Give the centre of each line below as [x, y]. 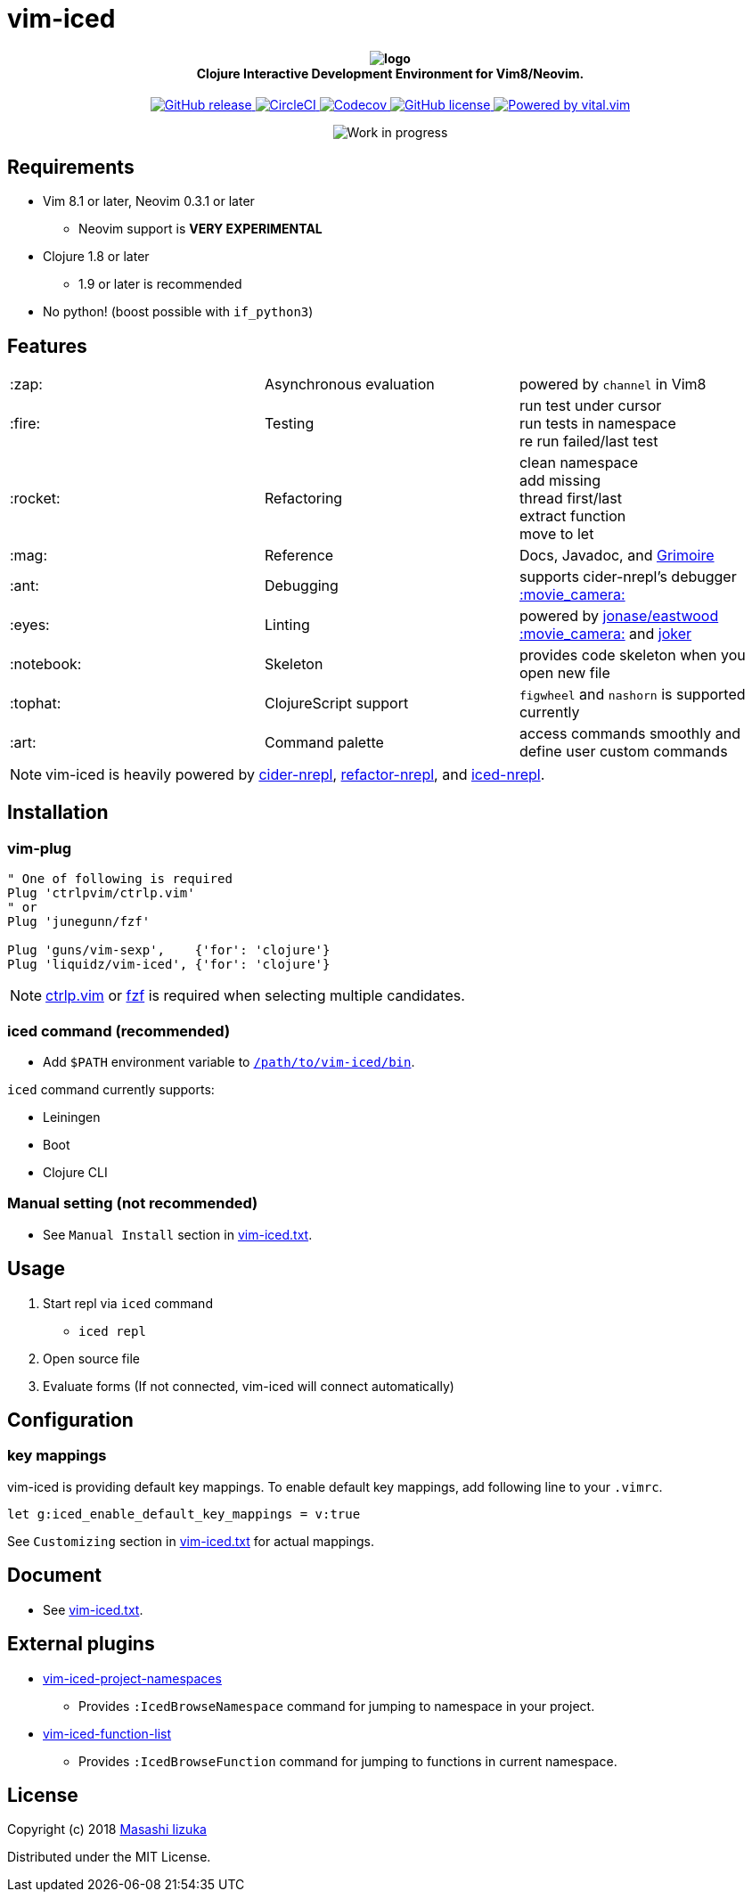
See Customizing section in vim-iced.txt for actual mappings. [191, 1541]
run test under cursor [590, 406]
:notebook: [46, 664]
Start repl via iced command [128, 1303]
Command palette [324, 743]
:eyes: [30, 625]
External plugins [81, 1644]
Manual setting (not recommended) [133, 1203]
